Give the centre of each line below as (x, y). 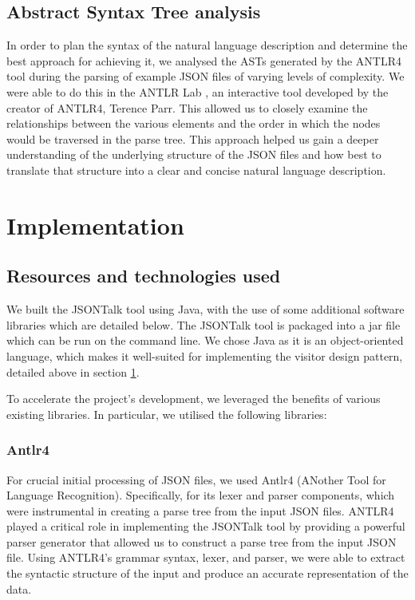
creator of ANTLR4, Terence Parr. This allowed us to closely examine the (187, 107)
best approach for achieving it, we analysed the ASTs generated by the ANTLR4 (204, 60)
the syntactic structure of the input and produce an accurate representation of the (207, 573)
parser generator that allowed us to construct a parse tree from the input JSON (202, 541)
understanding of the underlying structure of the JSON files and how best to (194, 154)
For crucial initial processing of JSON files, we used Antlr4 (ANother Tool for (196, 479)
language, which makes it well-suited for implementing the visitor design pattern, (205, 355)
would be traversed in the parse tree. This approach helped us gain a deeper (193, 138)
